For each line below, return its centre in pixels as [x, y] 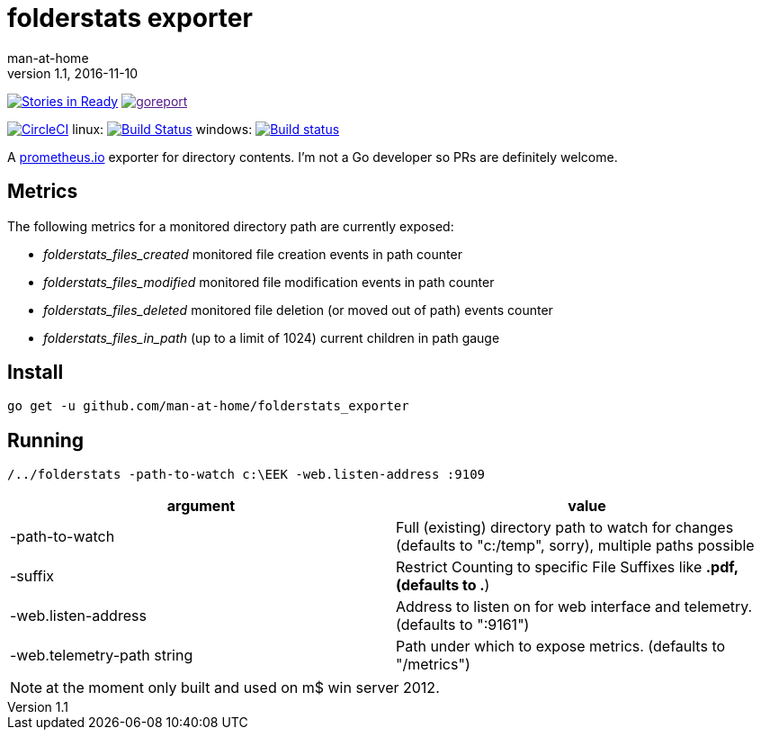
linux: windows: [162, 129]
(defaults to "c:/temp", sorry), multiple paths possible [575, 546]
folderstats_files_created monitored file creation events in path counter [253, 254]
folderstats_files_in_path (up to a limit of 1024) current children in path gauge [272, 337]
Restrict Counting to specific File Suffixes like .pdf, [567, 567]
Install [36, 373]
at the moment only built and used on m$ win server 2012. [243, 688]
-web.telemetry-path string [102, 656]
